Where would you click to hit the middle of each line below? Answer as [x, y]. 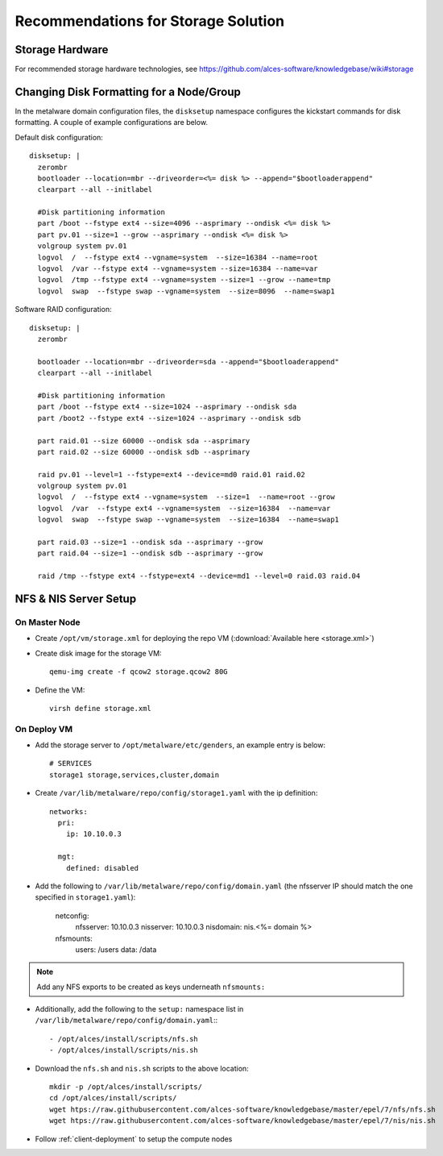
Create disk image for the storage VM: [98, 653]
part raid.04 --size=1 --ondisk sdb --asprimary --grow [150, 553]
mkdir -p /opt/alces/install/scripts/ [126, 1087]
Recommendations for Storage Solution [150, 21]
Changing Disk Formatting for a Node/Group [128, 91]
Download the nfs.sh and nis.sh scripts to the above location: [142, 1068]
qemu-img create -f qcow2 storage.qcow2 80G [139, 672]
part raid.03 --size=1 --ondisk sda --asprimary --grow [150, 543]
